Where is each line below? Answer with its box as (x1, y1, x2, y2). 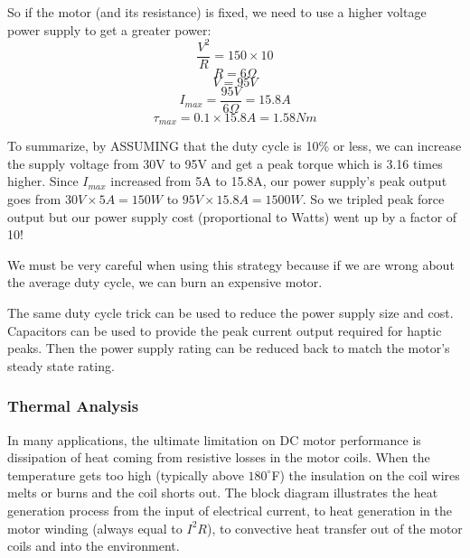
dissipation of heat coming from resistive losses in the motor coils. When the (7, 448, 430, 467)
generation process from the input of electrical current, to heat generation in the (7, 500, 452, 519)
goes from (7, 190, 61, 209)
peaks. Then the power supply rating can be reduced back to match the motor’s (7, 339, 450, 358)
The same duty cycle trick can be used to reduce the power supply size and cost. (7, 303, 454, 322)
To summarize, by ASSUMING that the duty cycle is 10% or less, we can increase (7, 136, 462, 155)
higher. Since (7, 172, 79, 191)
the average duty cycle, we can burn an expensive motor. (7, 273, 323, 292)
